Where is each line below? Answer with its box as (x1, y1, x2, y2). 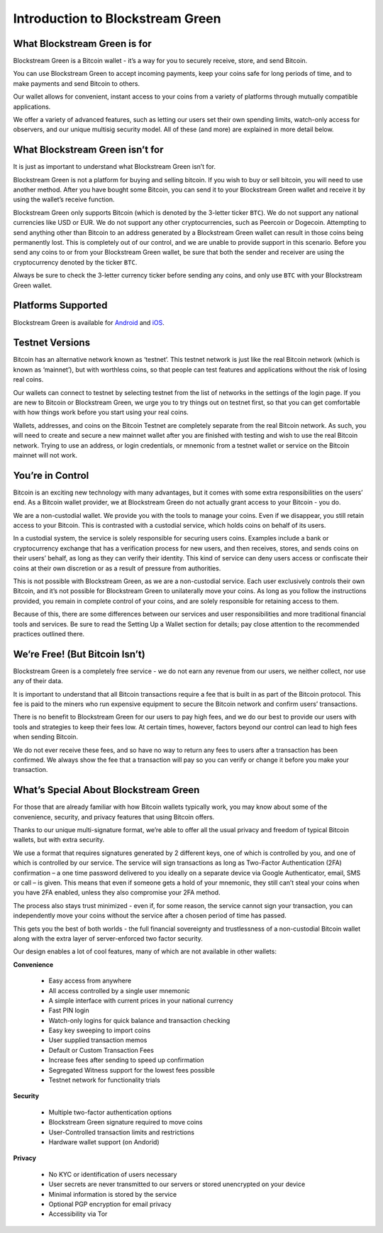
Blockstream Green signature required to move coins (48, 1118, 203, 1127)
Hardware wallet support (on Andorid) (48, 1137, 160, 1146)
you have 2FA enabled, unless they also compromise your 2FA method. (13, 888, 221, 897)
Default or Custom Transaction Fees (48, 1046, 154, 1054)
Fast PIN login (48, 1006, 89, 1014)
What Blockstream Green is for (13, 38, 152, 50)
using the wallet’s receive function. (13, 195, 115, 204)
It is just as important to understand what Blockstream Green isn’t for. (13, 162, 216, 171)
